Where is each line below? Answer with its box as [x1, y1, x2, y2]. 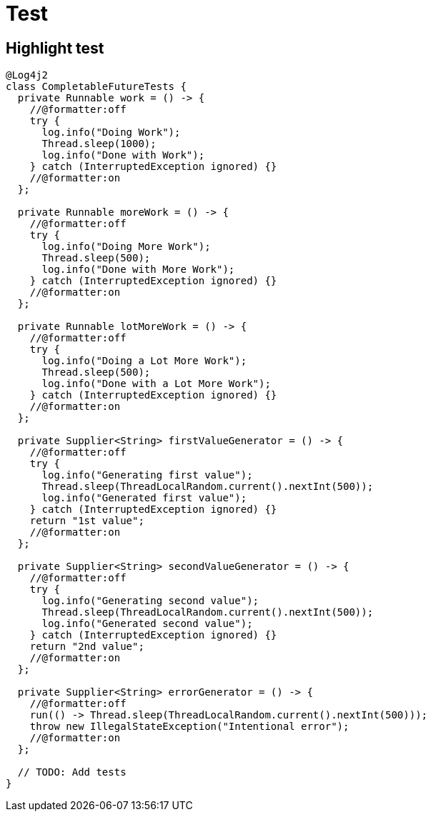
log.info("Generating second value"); [41, 595, 259, 607]
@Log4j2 [6, 69, 49, 81]
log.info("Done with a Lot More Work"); [41, 378, 271, 390]
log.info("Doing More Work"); [41, 241, 211, 253]
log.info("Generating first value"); [41, 469, 253, 481]
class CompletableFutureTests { [6, 81, 187, 93]
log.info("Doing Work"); [41, 126, 181, 139]
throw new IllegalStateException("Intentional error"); [29, 721, 350, 733]
